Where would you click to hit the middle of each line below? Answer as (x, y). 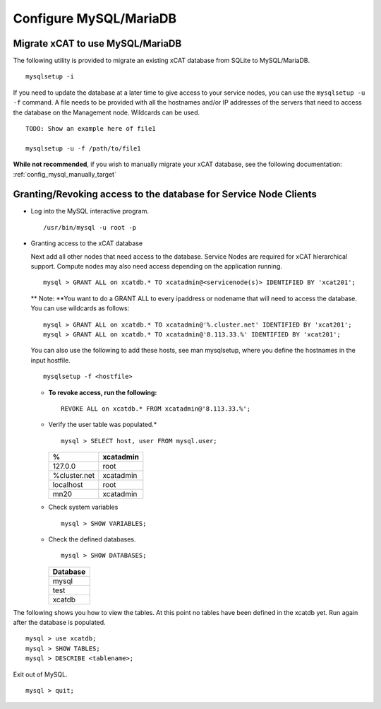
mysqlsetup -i (50, 77)
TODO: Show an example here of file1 (91, 129)
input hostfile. (50, 360)
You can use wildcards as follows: (80, 308)
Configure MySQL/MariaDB (95, 18)
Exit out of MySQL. (40, 674)
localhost (68, 485)
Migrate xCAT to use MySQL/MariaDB (97, 43)
